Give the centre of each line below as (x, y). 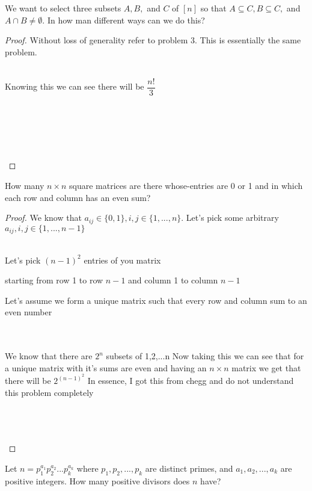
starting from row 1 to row (54, 280)
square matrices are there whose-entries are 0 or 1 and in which (186, 185)
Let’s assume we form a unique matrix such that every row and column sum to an (156, 300)
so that (213, 8)
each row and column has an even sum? (78, 197)
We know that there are (49, 356)
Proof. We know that (43, 218)
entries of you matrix (122, 260)
